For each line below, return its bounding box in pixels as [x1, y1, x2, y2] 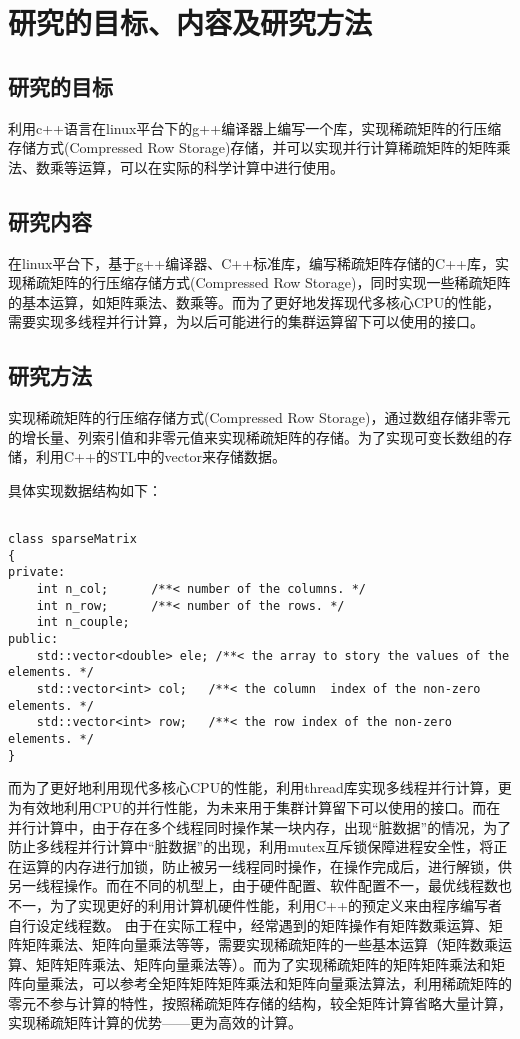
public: [8, 632, 59, 647]
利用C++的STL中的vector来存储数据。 [35, 446, 286, 467]
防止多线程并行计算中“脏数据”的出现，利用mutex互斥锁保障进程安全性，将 [8, 836, 494, 857]
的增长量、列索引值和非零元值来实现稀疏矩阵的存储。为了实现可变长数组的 [8, 426, 498, 447]
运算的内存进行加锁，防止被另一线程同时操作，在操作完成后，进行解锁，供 [21, 855, 512, 876]
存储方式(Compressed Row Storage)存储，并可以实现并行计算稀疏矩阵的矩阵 [8, 137, 497, 158]
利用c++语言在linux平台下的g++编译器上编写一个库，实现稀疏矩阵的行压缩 [8, 117, 502, 138]
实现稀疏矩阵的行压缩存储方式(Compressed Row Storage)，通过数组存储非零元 [8, 407, 511, 428]
